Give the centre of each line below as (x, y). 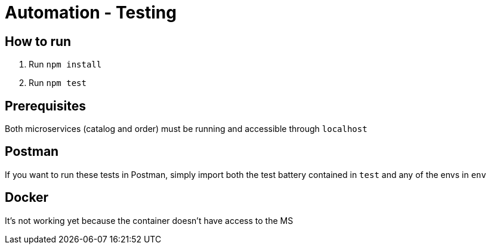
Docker (27, 198)
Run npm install (65, 64)
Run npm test (58, 83)
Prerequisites (45, 106)
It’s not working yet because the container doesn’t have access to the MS (149, 220)
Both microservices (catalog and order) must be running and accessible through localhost (186, 129)
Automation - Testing (91, 13)
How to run (38, 41)
